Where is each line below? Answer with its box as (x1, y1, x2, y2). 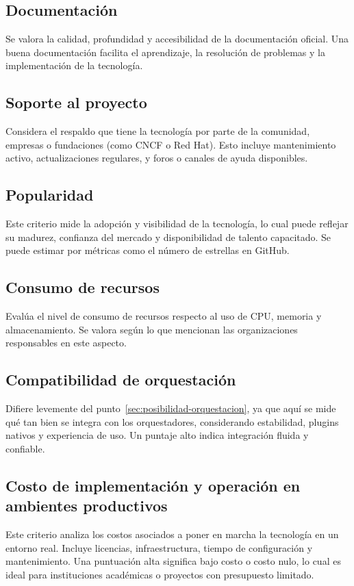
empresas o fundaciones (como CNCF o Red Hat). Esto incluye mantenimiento (5, 137, 336, 151)
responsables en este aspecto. (5, 335, 127, 350)
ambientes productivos (5, 495, 168, 516)
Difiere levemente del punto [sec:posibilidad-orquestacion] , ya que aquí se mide (5, 401, 336, 416)
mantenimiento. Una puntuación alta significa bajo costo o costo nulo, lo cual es (5, 554, 341, 568)
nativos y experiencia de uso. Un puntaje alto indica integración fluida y (5, 428, 309, 442)
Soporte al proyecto (5, 92, 147, 113)
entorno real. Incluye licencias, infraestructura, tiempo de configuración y (5, 540, 313, 555)
